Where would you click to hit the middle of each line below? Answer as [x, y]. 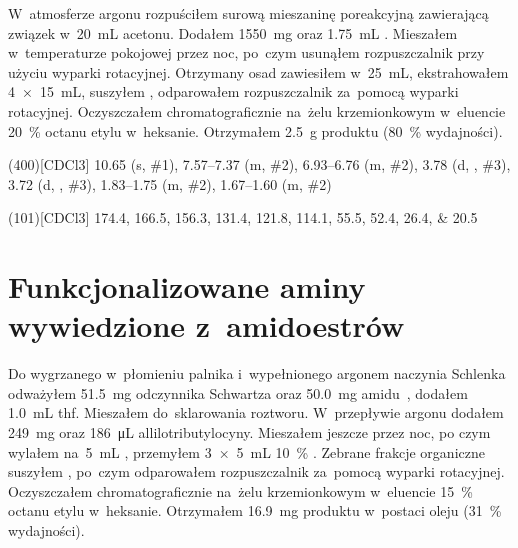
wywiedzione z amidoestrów [206, 325]
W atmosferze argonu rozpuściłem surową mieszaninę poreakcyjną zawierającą [248, 13]
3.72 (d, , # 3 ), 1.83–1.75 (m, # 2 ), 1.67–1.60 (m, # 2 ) [170, 183]
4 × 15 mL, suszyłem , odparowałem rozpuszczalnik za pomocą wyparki [233, 91]
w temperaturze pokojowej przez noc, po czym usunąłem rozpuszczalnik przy [246, 52]
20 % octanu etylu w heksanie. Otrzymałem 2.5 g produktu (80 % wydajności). [255, 130]
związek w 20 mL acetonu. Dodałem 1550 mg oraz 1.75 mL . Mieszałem [233, 32]
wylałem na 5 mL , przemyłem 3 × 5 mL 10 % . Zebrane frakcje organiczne [246, 451]
